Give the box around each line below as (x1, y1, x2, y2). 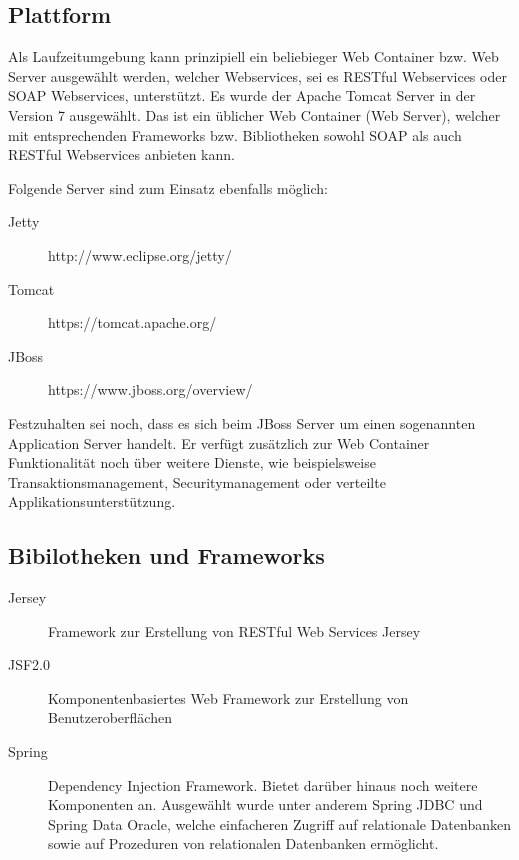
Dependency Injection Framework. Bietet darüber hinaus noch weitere (48, 774, 478, 795)
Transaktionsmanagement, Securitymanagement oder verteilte (8, 471, 386, 492)
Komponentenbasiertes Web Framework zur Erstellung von (48, 687, 409, 708)
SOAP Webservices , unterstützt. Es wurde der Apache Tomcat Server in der (8, 85, 476, 106)
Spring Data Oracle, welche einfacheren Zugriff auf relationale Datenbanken (48, 813, 511, 834)
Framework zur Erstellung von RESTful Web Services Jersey (48, 620, 421, 641)
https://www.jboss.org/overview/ (48, 379, 253, 400)
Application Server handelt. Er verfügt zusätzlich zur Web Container (8, 432, 430, 453)
